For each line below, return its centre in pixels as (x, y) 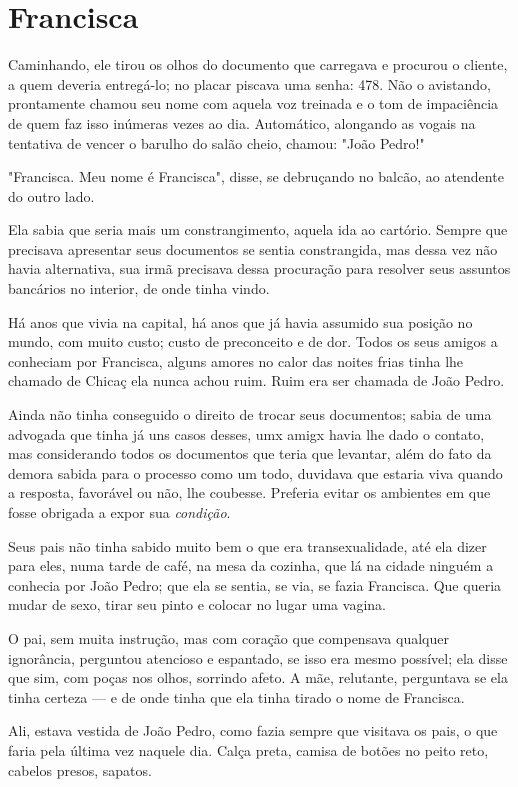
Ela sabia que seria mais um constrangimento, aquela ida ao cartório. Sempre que (258, 229)
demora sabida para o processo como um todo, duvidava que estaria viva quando (255, 472)
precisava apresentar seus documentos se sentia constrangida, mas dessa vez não (253, 248)
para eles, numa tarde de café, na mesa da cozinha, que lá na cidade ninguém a (251, 565)
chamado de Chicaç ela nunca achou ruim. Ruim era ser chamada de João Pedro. (256, 380)
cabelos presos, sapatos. (80, 769)
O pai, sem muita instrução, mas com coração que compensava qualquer (228, 637)
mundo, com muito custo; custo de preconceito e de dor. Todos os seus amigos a (253, 341)
